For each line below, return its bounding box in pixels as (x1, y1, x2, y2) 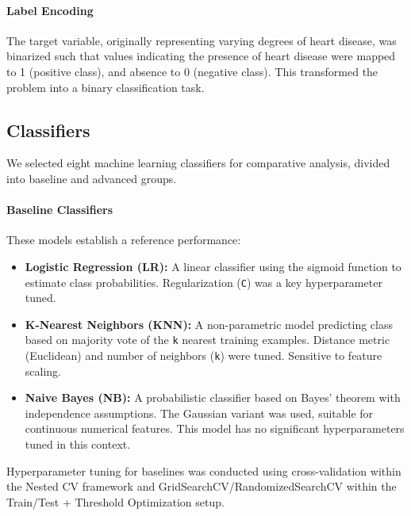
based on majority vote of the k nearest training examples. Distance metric (25, 331, 390, 348)
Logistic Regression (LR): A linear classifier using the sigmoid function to (25, 258, 401, 274)
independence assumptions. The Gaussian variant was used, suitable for (25, 404, 374, 421)
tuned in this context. (25, 436, 131, 453)
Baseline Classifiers (6, 201, 113, 218)
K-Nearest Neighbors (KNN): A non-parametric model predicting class (25, 315, 393, 332)
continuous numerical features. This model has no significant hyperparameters (25, 420, 405, 437)
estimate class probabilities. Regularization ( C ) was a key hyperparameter (25, 273, 382, 290)
